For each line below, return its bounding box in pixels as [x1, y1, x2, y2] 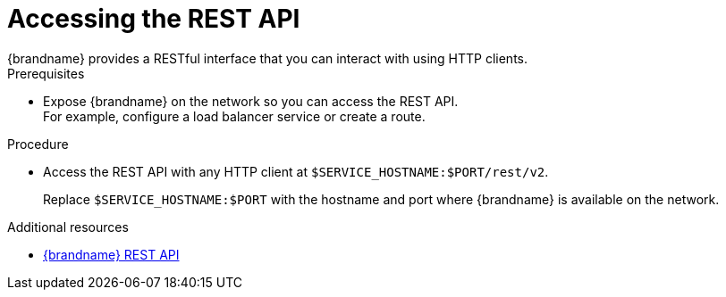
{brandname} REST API [43, 246, 180, 262]
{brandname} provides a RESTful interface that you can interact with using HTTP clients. [7, 50, 528, 66]
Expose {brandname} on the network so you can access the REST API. [43, 93, 459, 109]
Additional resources [7, 219, 129, 235]
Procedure [7, 136, 69, 152]
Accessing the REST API [7, 4, 300, 34]
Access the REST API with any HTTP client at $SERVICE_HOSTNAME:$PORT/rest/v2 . [43, 163, 549, 179]
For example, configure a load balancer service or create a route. [43, 108, 426, 124]
